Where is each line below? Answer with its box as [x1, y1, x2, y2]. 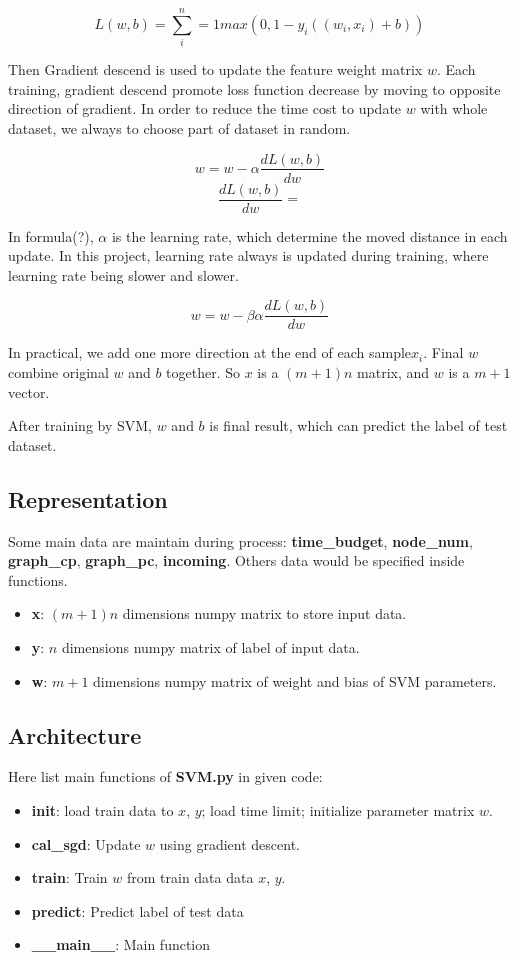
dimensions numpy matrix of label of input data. [61, 637, 360, 658]
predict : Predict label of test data [31, 900, 244, 921]
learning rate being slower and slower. [8, 264, 239, 285]
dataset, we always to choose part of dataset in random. [8, 117, 351, 138]
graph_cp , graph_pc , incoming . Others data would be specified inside [8, 550, 465, 571]
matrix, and [357, 362, 430, 383]
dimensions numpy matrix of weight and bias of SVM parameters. [93, 670, 497, 691]
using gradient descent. [159, 833, 300, 854]
